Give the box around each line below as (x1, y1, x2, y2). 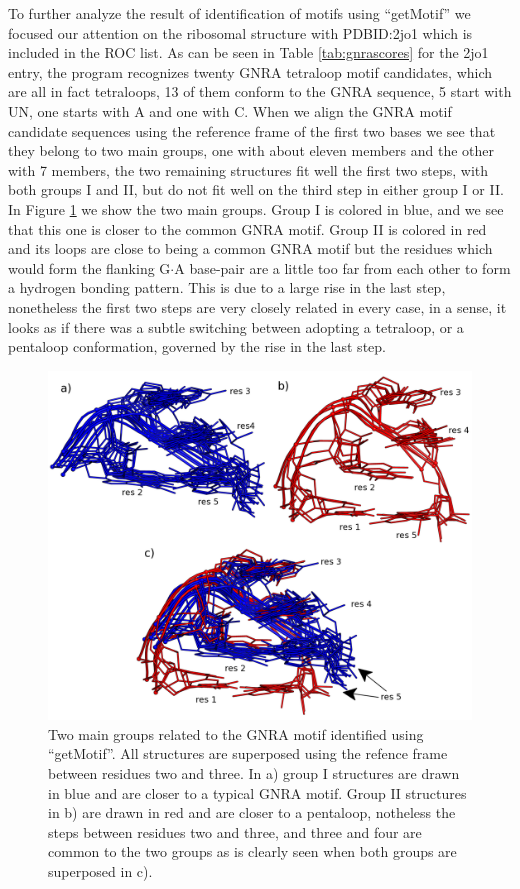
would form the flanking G (8, 257, 171, 278)
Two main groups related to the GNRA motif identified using (48, 723, 424, 744)
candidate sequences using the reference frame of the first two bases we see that (8, 120, 496, 141)
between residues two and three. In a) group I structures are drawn (48, 762, 460, 783)
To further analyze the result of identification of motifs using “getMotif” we (8, 3, 471, 23)
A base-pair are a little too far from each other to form (174, 257, 511, 278)
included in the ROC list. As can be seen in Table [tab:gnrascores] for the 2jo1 (8, 42, 489, 63)
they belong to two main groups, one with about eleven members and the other (8, 140, 494, 161)
